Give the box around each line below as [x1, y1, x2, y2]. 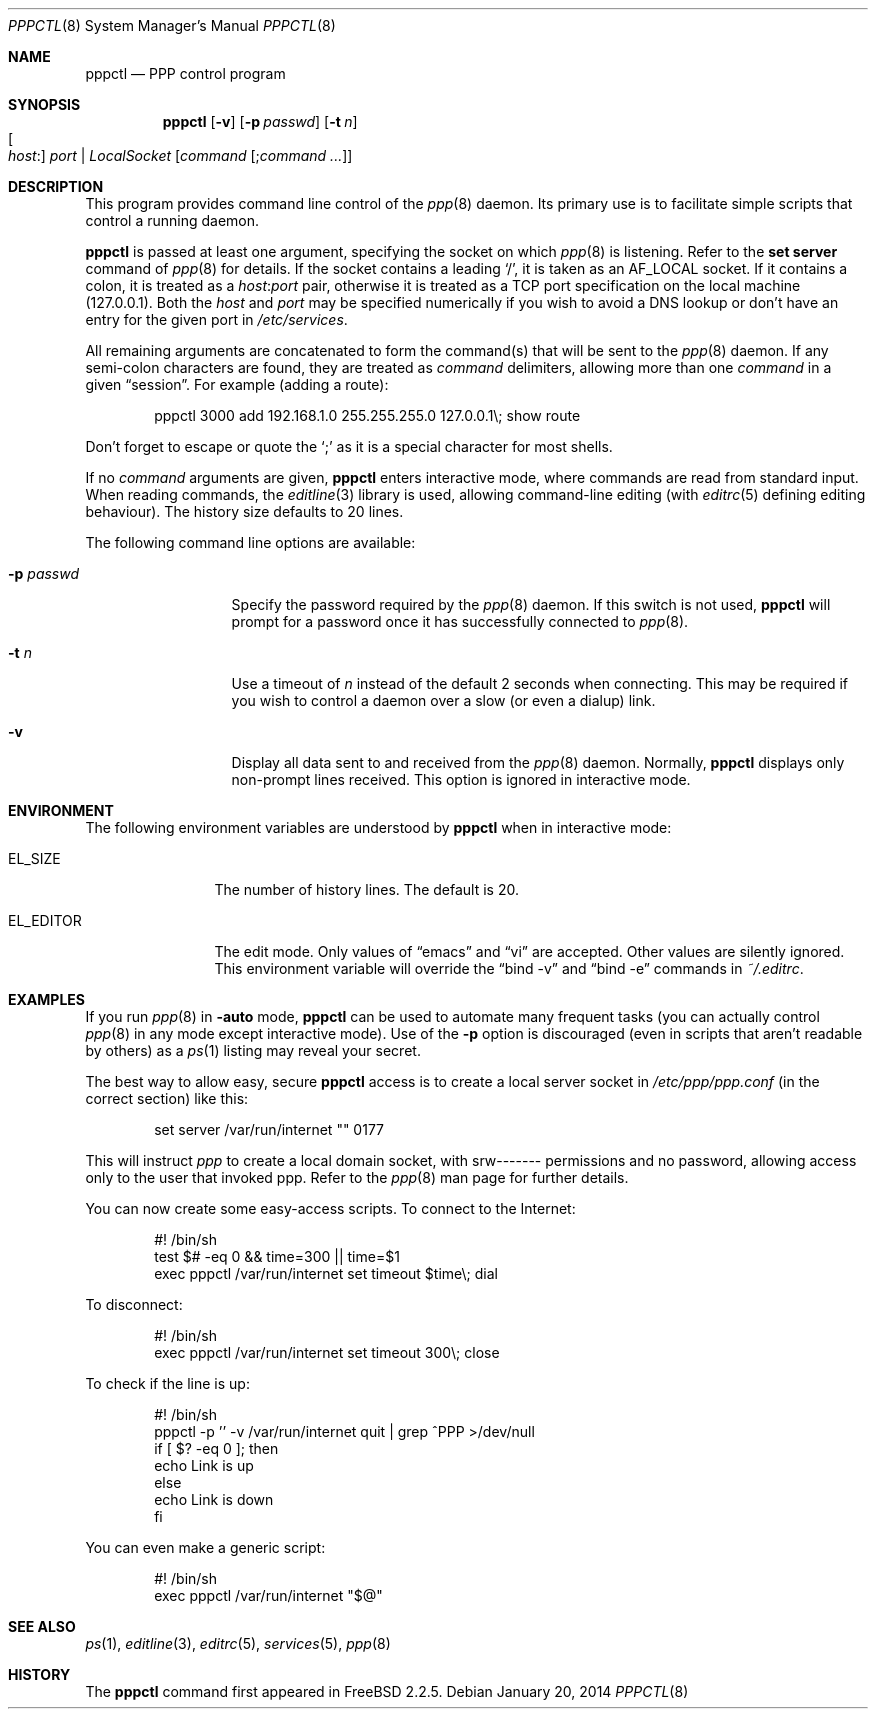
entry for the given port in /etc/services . [85, 311, 348, 328]
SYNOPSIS [8, 96, 81, 113]
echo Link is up [154, 1457, 254, 1474]
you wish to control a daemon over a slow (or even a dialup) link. [231, 692, 656, 709]
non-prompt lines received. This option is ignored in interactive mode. [231, 771, 691, 788]
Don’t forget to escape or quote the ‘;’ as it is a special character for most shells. [85, 438, 613, 455]
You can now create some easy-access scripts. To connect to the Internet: [85, 1200, 576, 1217]
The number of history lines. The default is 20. [214, 881, 519, 898]
